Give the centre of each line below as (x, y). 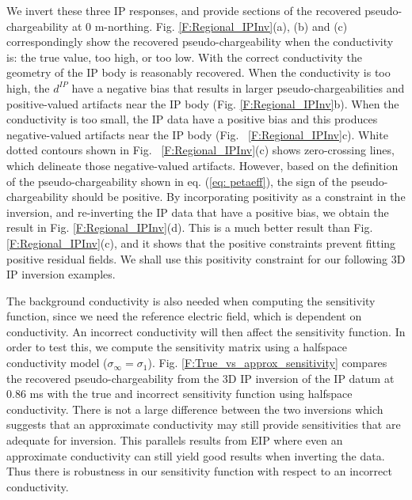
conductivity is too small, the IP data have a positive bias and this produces (192, 119)
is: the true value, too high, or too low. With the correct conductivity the (185, 57)
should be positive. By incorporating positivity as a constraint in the (238, 197)
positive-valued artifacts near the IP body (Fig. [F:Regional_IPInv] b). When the (203, 103)
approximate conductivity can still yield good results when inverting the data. (196, 455)
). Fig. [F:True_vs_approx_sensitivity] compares (267, 363)
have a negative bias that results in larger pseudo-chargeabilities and (238, 87)
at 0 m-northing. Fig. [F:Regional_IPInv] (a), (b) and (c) (210, 26)
